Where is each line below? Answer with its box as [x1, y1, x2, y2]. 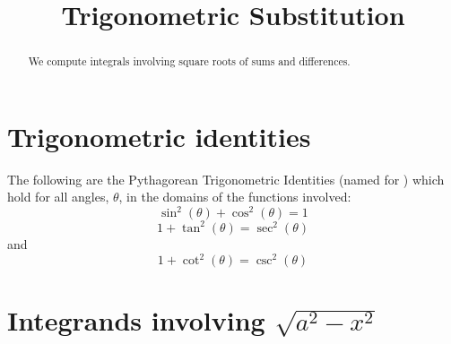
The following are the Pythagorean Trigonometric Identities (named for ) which [7, 169, 445, 188]
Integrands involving [7, 302, 265, 339]
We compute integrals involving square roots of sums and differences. [28, 54, 351, 69]
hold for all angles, [7, 187, 109, 206]
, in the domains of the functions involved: [118, 187, 351, 206]
